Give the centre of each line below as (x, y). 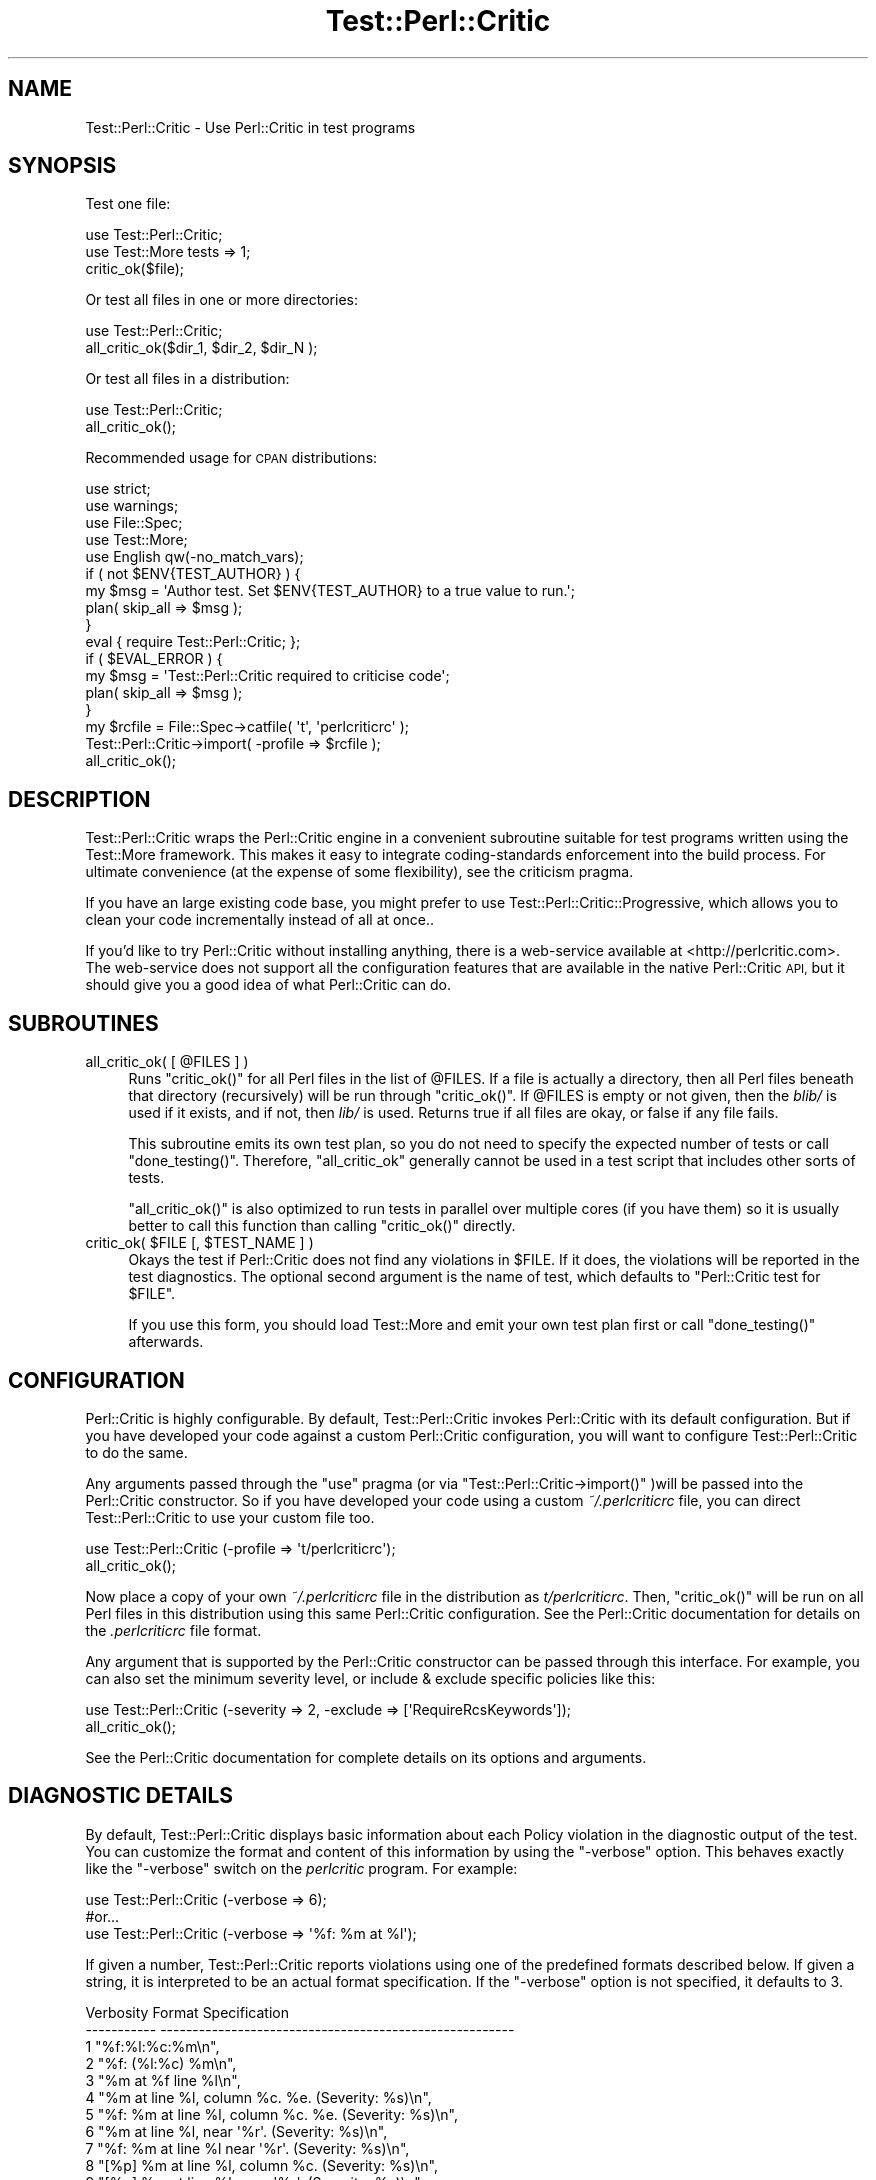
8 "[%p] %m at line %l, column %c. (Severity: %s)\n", (262, 2165)
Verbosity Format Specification (187, 2012)
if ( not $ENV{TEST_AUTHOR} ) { (193, 574)
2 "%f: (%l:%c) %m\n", (161, 2063)
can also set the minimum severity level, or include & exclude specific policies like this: (370, 1678)
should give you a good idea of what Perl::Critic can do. (268, 985)
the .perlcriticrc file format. (173, 1630)
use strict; (118, 489)
